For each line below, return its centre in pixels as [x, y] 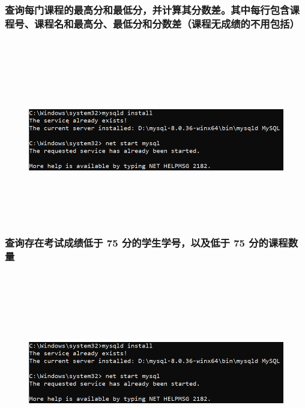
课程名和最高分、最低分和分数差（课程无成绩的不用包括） [167, 23]
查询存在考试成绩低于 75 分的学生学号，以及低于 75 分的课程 [146, 242]
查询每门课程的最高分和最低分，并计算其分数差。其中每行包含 [147, 9]
